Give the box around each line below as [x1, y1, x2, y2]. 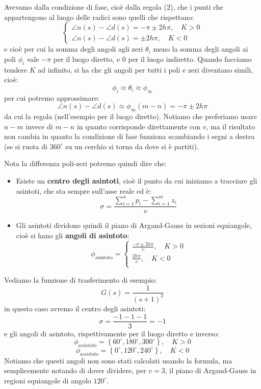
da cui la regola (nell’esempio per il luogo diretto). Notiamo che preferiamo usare [4, 110, 257, 121]
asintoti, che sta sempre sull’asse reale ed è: [16, 185, 151, 196]
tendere [4, 64, 28, 75]
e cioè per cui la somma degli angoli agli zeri [4, 43, 143, 54]
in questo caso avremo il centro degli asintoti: [4, 303, 146, 313]
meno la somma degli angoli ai [153, 43, 248, 54]
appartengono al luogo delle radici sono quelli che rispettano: [4, 11, 194, 22]
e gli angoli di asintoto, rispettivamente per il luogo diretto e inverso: [4, 328, 219, 338]
